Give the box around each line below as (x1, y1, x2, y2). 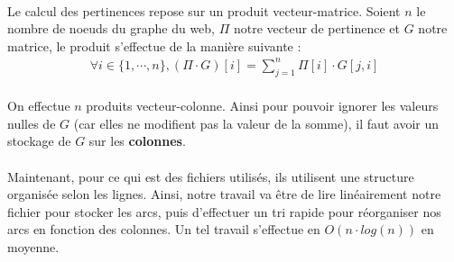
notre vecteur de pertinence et (233, 19, 401, 38)
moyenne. (7, 238, 60, 257)
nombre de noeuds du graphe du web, (7, 19, 216, 38)
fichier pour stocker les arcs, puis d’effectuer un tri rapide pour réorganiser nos (7, 202, 441, 221)
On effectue (7, 96, 70, 115)
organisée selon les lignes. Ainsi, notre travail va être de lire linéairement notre (7, 185, 441, 203)
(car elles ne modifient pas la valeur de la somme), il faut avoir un (73, 113, 440, 132)
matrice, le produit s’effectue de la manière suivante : (7, 36, 301, 55)
